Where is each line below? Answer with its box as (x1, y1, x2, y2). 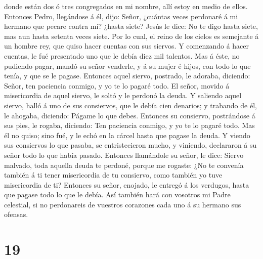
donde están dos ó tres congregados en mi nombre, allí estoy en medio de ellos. (4, 1, 248, 11)
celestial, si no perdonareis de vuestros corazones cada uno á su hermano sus (4, 199, 241, 209)
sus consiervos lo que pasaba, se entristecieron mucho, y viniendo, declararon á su (4, 140, 257, 150)
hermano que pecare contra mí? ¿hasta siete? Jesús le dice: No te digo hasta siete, (4, 21, 258, 31)
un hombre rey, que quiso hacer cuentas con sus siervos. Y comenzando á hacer (4, 40, 249, 51)
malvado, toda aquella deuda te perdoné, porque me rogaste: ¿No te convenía (4, 159, 244, 170)
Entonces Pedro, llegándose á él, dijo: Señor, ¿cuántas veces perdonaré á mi (4, 11, 238, 21)
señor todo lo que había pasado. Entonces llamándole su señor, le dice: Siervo (4, 149, 244, 160)
